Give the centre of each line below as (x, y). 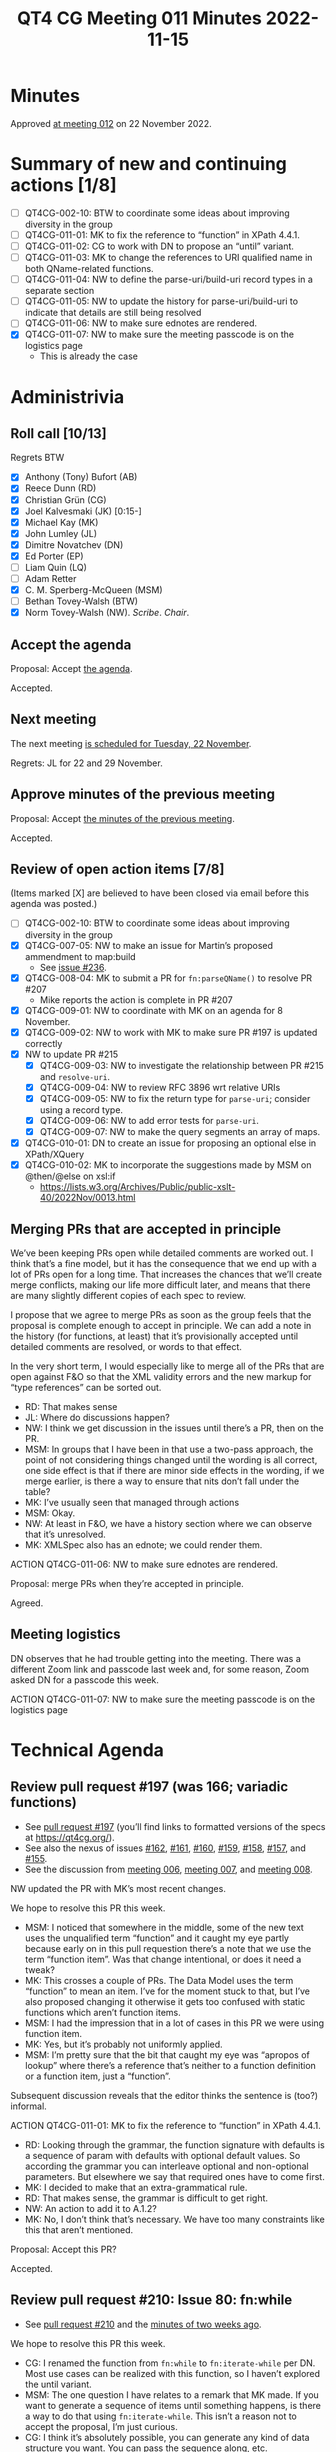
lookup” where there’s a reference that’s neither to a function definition (170, 2065)
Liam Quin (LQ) (56, 567)
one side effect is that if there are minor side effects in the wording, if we (174, 1471)
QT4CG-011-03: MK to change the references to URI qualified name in (168, 258)
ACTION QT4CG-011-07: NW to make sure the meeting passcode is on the (163, 1699)
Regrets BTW (37, 458)
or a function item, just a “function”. (98, 2076)
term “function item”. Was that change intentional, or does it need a (163, 1959)
